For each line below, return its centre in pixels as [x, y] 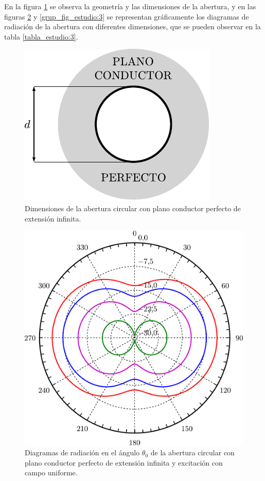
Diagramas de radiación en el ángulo [82, 452]
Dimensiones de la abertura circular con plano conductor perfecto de [133, 208]
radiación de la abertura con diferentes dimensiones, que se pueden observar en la [132, 26]
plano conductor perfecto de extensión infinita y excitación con [124, 462]
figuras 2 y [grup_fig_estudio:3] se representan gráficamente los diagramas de [127, 16]
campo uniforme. [51, 473]
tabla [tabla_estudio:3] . [41, 36]
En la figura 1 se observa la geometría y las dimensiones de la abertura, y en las [130, 6]
